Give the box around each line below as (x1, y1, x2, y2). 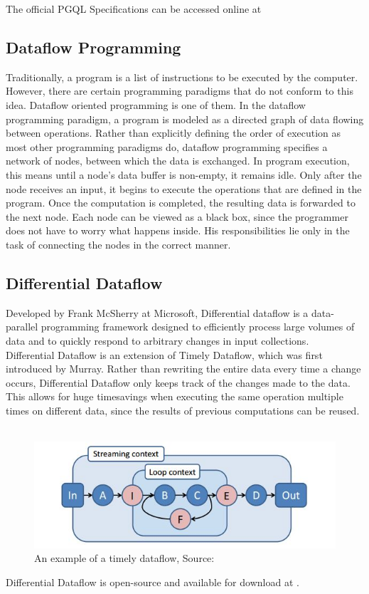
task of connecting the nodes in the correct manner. (6, 236, 231, 251)
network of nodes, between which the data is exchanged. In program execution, (6, 153, 350, 168)
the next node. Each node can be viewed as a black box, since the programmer (6, 209, 348, 224)
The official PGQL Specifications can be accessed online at (6, 1, 262, 16)
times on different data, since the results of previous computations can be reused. (6, 402, 360, 417)
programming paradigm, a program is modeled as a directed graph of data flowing (6, 111, 364, 126)
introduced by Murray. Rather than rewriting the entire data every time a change (6, 361, 361, 376)
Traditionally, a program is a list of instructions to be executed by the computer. (6, 69, 358, 84)
